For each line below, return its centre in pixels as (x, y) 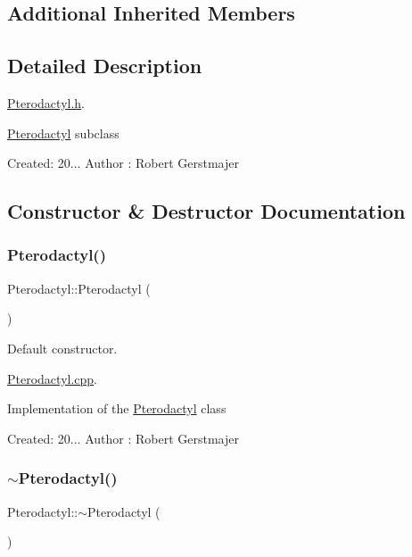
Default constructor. (62, 348)
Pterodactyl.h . (46, 102)
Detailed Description (105, 66)
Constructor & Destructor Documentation (206, 211)
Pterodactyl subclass (63, 133)
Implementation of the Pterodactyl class (117, 408)
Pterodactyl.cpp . (52, 378)
